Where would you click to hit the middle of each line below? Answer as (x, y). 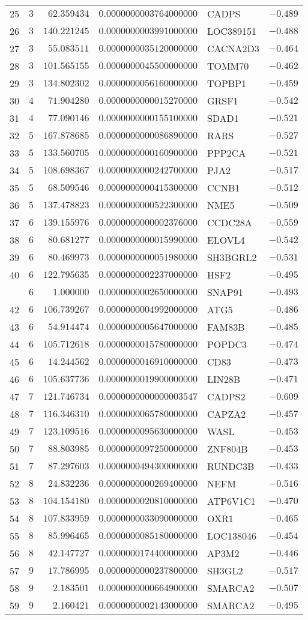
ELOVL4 (226, 240)
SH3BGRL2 (232, 257)
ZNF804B (227, 449)
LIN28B (224, 379)
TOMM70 (228, 66)
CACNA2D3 (233, 48)
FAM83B (226, 327)
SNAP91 (225, 292)
